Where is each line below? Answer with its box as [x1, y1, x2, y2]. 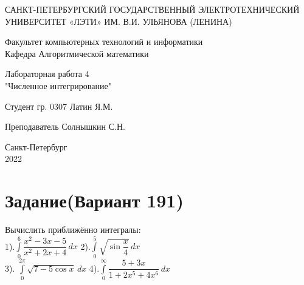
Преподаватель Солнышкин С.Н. [5, 120, 125, 133]
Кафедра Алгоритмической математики [5, 47, 149, 59]
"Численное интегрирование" [5, 79, 111, 92]
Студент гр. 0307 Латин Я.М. [5, 99, 113, 112]
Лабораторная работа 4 [5, 67, 89, 80]
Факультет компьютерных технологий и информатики [5, 35, 203, 48]
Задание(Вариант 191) [5, 188, 184, 213]
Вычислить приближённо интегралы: [5, 223, 141, 236]
